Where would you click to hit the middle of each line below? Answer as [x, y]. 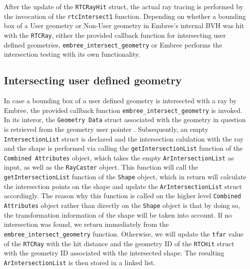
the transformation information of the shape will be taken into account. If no [118, 214]
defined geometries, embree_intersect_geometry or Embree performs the [113, 44]
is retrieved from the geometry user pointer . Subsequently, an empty [106, 129]
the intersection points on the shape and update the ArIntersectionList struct [123, 186]
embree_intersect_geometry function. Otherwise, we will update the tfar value [124, 233]
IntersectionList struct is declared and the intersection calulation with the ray [124, 138]
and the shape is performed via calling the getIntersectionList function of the [124, 148]
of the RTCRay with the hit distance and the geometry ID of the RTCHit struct [119, 243]
